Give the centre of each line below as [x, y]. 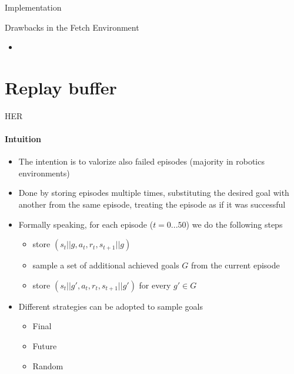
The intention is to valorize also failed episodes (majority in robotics [141, 161]
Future [45, 346]
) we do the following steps [234, 224]
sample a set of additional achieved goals [106, 265]
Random [48, 365]
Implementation [33, 7]
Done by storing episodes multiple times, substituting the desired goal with [154, 193]
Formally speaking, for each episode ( [86, 224]
